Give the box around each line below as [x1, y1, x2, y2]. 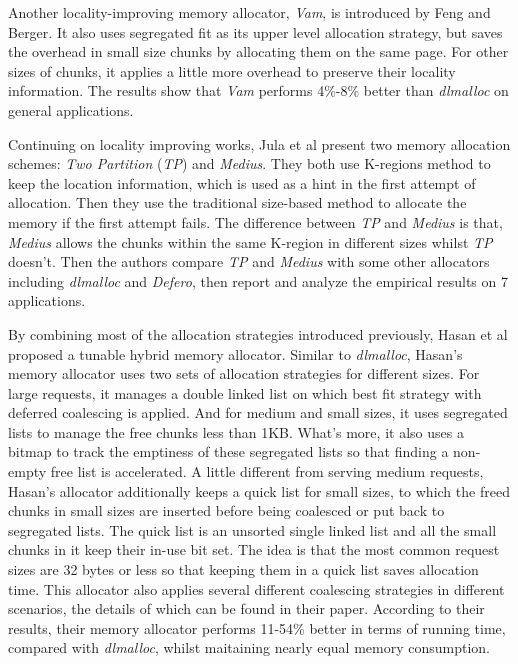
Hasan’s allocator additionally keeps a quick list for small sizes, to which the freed [8, 480, 510, 501]
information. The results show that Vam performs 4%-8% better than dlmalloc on [8, 80, 509, 101]
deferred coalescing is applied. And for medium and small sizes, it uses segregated [8, 402, 508, 423]
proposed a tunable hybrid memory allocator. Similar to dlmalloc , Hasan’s [8, 343, 463, 364]
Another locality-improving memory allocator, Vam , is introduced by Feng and [8, 2, 491, 22]
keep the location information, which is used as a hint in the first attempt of [8, 172, 476, 193]
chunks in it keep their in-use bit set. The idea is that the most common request [8, 539, 500, 560]
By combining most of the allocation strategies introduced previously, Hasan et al [8, 323, 508, 344]
